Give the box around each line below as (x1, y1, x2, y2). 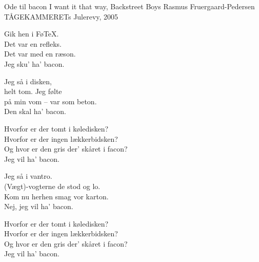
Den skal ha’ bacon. (4, 106, 66, 117)
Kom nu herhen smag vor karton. (4, 191, 109, 201)
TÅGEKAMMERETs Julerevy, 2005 (4, 11, 118, 22)
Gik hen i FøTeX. (4, 28, 59, 39)
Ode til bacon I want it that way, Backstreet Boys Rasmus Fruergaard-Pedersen (4, 1, 255, 11)
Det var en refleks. (4, 38, 62, 49)
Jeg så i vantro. (4, 171, 52, 181)
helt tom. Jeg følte (4, 86, 62, 97)
